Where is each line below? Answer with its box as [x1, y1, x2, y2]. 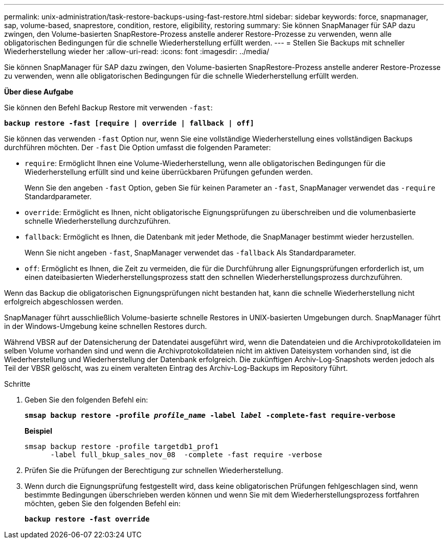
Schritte [4, 380, 31, 388]
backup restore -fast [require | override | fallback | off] [4, 119, 254, 127]
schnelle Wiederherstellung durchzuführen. [25, 217, 171, 225]
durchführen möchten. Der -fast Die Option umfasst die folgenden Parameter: [4, 143, 271, 152]
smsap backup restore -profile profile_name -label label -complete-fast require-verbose [25, 411, 395, 419]
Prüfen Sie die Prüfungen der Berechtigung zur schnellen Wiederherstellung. [25, 466, 283, 475]
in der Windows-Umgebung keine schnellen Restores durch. [4, 322, 207, 330]
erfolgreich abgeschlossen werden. [4, 297, 123, 306]
